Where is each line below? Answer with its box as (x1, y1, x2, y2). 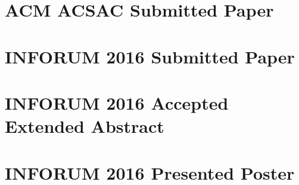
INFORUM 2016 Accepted (5, 90, 229, 114)
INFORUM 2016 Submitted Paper (5, 44, 295, 68)
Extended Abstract (5, 114, 164, 138)
